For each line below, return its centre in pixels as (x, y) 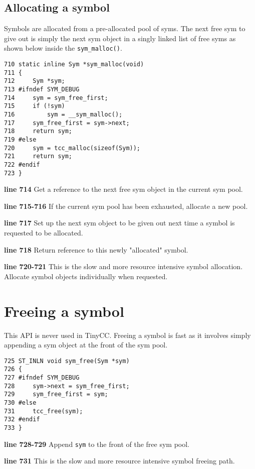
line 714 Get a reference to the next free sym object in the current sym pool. (123, 189)
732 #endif (22, 420)
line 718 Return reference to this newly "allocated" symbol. (96, 249)
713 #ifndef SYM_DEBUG (42, 90)
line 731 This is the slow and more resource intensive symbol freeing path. (119, 461)
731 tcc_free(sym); (44, 411)
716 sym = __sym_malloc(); (63, 114)
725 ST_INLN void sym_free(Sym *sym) (67, 361)
